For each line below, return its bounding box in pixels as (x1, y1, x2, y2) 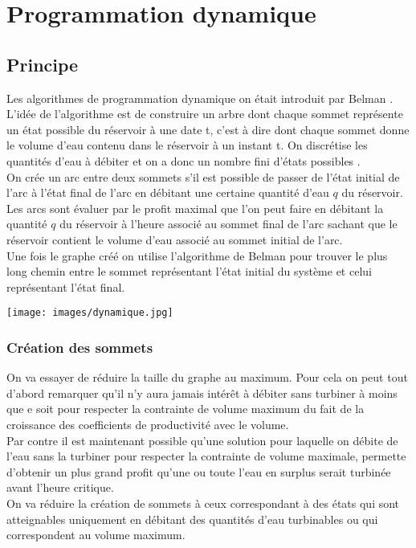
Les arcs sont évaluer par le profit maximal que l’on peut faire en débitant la (6, 199, 384, 216)
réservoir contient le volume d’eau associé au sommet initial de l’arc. (6, 231, 343, 247)
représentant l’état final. (6, 278, 125, 295)
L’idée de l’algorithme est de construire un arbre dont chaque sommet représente (6, 105, 403, 122)
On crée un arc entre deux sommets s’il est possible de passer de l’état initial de (6, 168, 400, 185)
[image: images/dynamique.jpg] (6, 307, 173, 319)
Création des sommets (6, 337, 153, 357)
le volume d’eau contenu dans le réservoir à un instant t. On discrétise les (6, 137, 368, 153)
